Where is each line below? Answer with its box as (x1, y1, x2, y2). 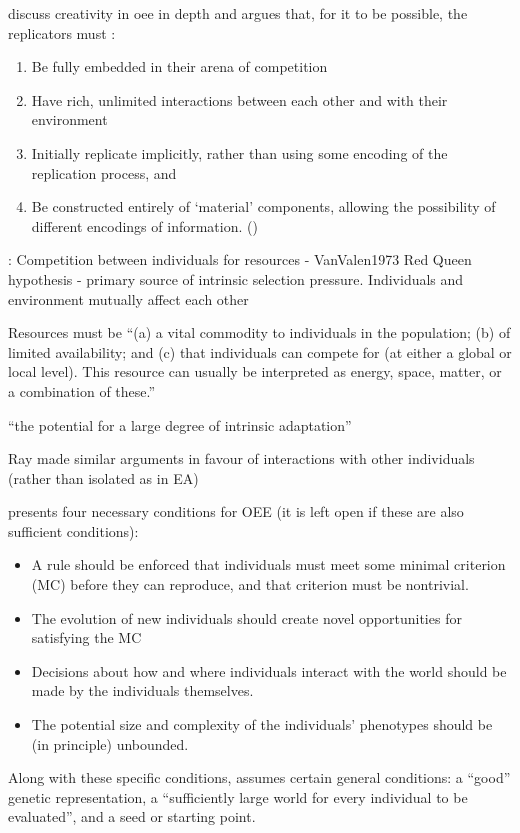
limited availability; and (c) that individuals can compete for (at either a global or (8, 341, 512, 362)
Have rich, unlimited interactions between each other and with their (31, 89, 448, 110)
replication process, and (31, 162, 177, 183)
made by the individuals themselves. (31, 680, 254, 701)
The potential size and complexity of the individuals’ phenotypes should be (31, 714, 493, 735)
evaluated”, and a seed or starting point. (8, 806, 256, 827)
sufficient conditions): (8, 520, 139, 541)
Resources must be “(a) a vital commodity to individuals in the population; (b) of (8, 322, 511, 343)
